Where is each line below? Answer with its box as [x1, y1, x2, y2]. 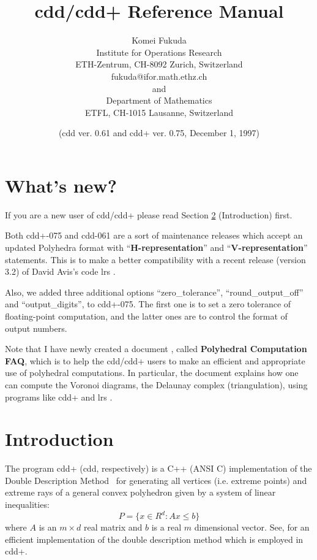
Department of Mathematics [106, 94, 212, 107]
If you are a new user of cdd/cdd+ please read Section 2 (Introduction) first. [5, 208, 293, 221]
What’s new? [5, 172, 117, 198]
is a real [151, 521, 182, 534]
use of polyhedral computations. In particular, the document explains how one [5, 366, 299, 379]
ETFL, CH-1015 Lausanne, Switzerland [84, 105, 234, 118]
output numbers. [5, 321, 67, 334]
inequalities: [5, 498, 50, 511]
